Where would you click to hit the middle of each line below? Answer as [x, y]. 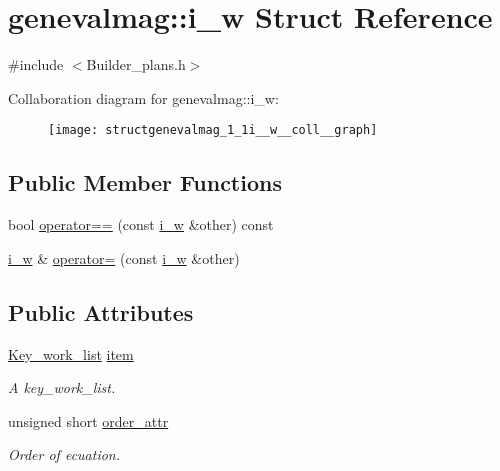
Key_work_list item [71, 353]
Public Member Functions [145, 182]
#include [36, 64]
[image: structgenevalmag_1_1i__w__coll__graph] [213, 130]
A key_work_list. [62, 387]
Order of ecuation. [64, 454]
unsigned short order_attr [88, 420]
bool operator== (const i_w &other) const [141, 224]
